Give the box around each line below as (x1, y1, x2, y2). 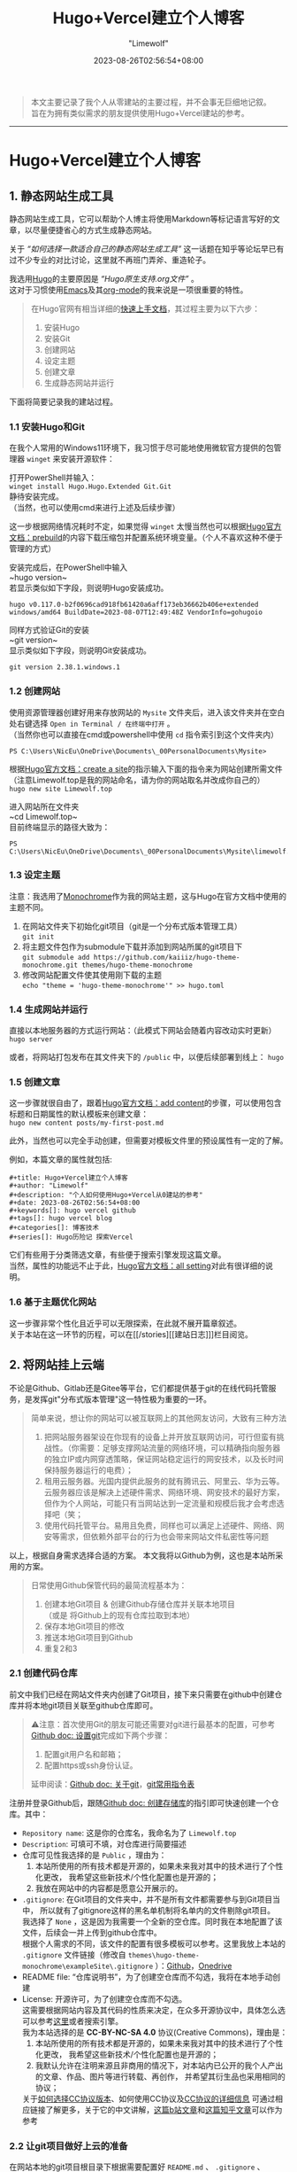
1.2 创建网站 (9, 685, 61, 697)
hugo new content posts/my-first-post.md (9, 1118, 164, 1128)
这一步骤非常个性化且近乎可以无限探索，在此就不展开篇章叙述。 (9, 1318, 241, 1328)
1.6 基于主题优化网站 (9, 1296, 97, 1308)
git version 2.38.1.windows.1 (9, 663, 121, 672)
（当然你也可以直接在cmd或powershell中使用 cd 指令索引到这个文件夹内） (9, 728, 278, 740)
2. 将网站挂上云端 (9, 1358, 104, 1373)
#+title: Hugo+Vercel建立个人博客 (9, 1173, 128, 1183)
